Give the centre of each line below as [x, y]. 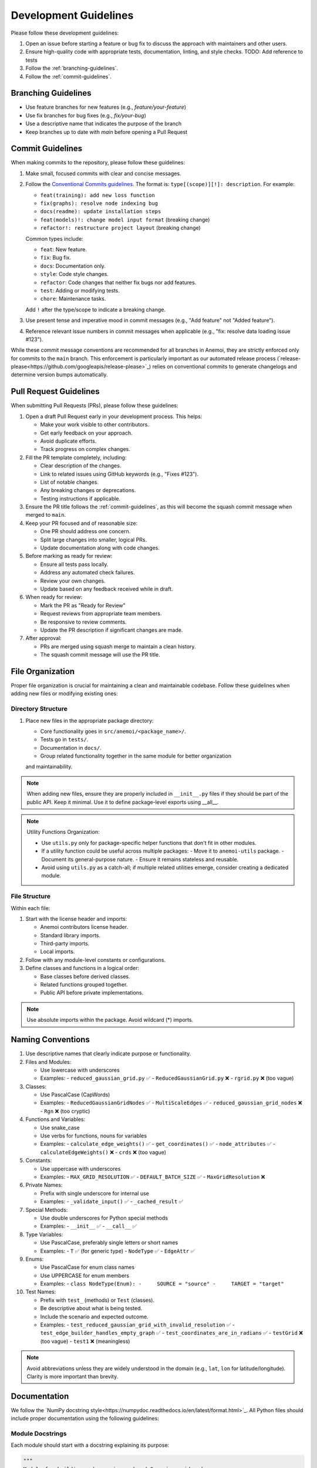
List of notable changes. [70, 482]
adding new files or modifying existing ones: [64, 693]
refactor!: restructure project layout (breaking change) [120, 228]
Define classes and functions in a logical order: [82, 968]
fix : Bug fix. [56, 258]
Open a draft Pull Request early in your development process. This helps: [114, 416]
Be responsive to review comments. [84, 622]
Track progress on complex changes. [85, 449]
